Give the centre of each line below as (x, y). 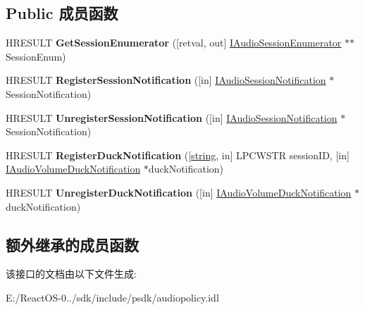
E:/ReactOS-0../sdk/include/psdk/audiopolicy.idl (112, 297)
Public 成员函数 (62, 13)
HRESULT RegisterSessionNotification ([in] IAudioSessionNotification (166, 80)
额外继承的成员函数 (72, 244)
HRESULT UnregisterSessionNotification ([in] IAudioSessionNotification (172, 117)
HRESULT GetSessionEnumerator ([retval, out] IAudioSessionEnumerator (174, 43)
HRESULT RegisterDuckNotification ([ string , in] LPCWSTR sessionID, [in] (178, 155)
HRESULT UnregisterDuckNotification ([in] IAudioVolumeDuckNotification (179, 192)
